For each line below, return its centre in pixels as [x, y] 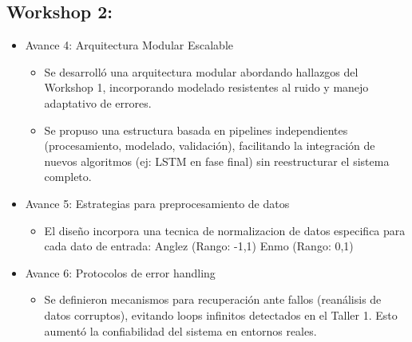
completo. [68, 177]
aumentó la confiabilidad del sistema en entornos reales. [180, 330]
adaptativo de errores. [98, 102]
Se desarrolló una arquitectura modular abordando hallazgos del [201, 71]
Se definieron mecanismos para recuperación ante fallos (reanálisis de [213, 299]
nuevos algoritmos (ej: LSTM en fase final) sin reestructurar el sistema [217, 161]
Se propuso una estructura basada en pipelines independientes [196, 130]
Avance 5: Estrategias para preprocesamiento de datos [157, 203]
